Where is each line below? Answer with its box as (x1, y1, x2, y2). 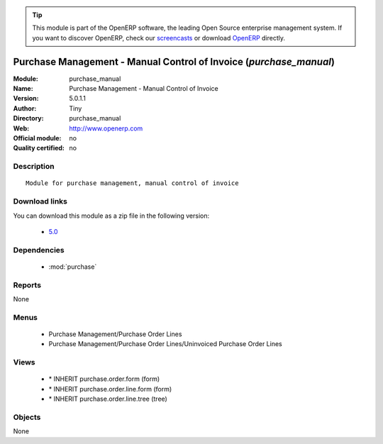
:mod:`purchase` (48, 262, 97, 271)
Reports (13, 280, 42, 290)
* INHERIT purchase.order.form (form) (48, 374, 160, 383)
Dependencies (13, 245, 65, 255)
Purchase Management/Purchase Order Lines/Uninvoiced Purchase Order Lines (48, 340, 283, 348)
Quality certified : (13, 144, 65, 152)
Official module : (13, 134, 62, 143)
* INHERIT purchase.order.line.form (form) (48, 384, 172, 393)
